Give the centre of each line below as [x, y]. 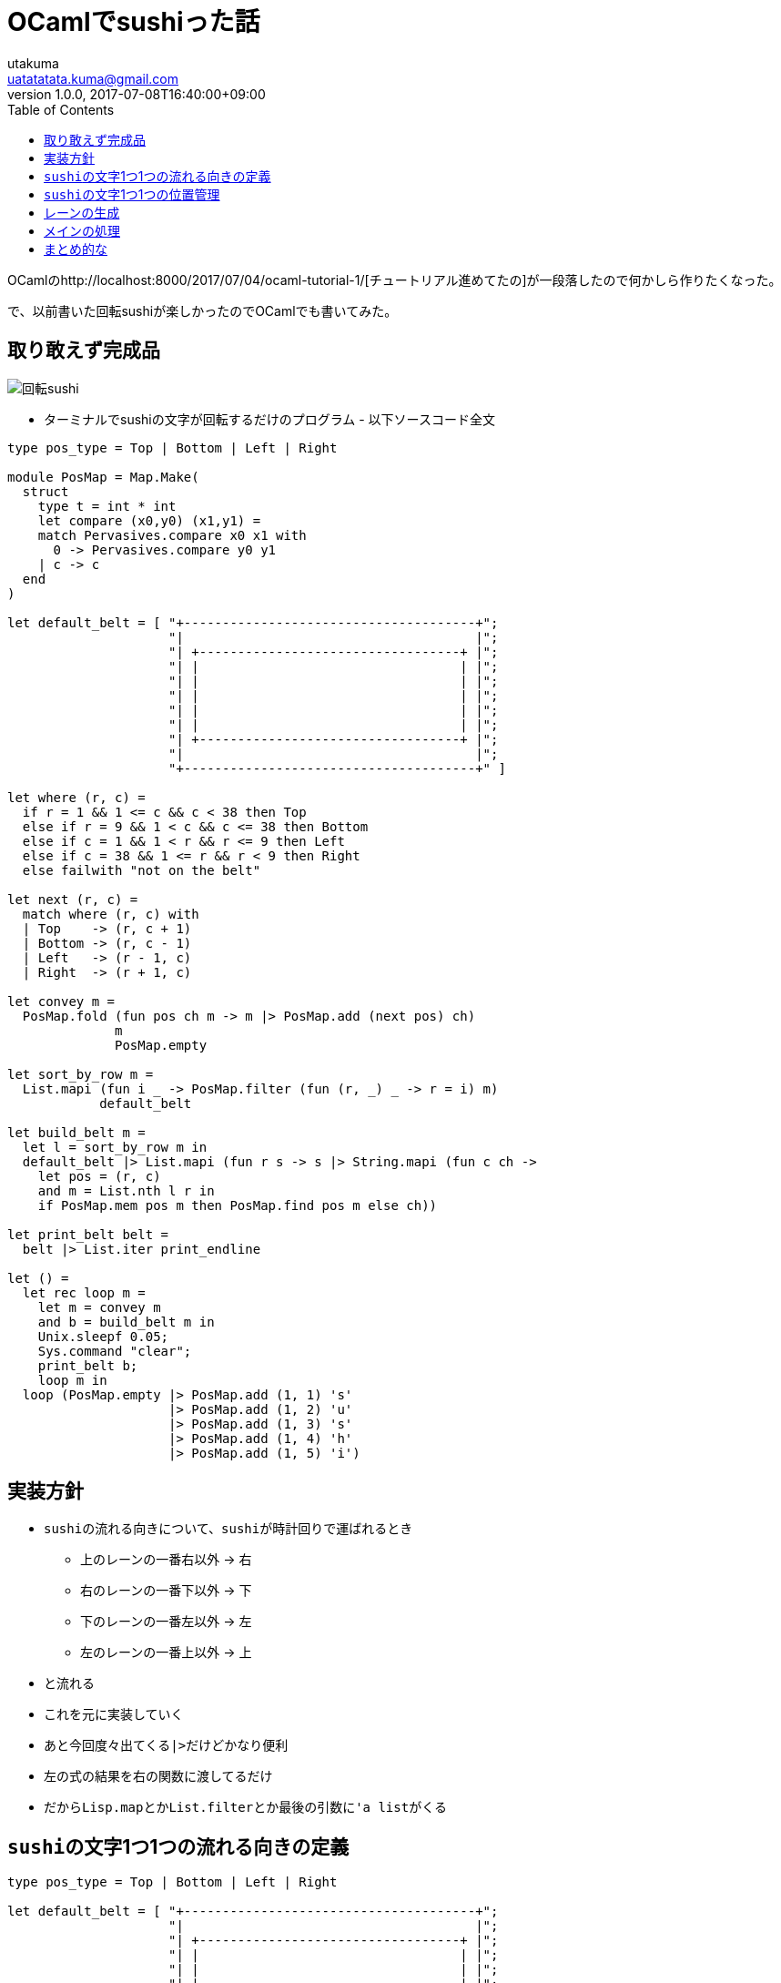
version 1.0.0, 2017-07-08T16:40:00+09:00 [137, 94]
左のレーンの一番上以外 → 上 [166, 1652]
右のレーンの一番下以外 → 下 [166, 1591]
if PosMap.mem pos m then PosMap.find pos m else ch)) [238, 1205]
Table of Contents [61, 109]
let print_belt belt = [88, 1234]
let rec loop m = [84, 1292]
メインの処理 [82, 230]
